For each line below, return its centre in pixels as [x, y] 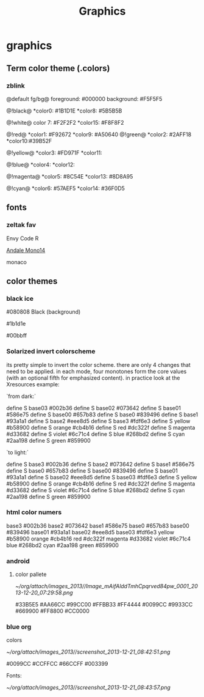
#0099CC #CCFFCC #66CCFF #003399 [57, 664]
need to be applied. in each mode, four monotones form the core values [97, 371]
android [18, 561]
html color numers [34, 512]
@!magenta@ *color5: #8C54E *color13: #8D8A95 [70, 176]
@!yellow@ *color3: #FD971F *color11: [54, 153]
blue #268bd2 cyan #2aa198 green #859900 [62, 545]
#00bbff [17, 336]
